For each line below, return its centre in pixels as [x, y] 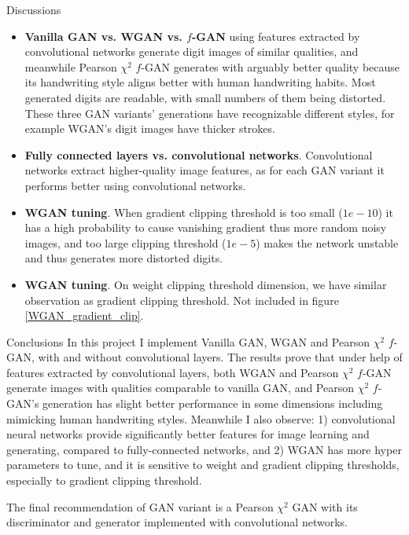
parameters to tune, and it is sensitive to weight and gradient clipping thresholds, [203, 465]
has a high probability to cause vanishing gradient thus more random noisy [206, 227]
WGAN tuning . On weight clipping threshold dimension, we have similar [206, 284]
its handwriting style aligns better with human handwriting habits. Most [200, 82]
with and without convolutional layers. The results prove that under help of [220, 357]
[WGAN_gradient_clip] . [84, 315]
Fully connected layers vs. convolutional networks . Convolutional [199, 154]
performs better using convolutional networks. [135, 185]
